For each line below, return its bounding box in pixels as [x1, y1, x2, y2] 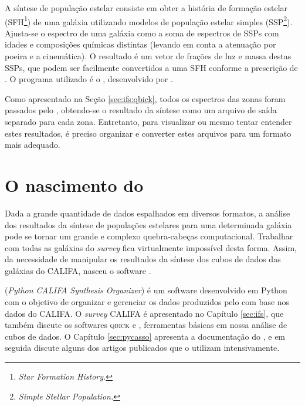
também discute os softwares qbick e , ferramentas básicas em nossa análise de [5, 319, 287, 331]
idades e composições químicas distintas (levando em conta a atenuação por [5, 38, 276, 50]
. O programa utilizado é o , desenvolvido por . [5, 73, 173, 85]
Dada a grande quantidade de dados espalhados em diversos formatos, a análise [5, 207, 290, 219]
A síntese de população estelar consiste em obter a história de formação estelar [5, 2, 288, 13]
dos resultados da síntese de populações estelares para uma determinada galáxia [5, 218, 292, 231]
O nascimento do [5, 172, 144, 197]
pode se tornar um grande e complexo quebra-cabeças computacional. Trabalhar [5, 230, 293, 242]
